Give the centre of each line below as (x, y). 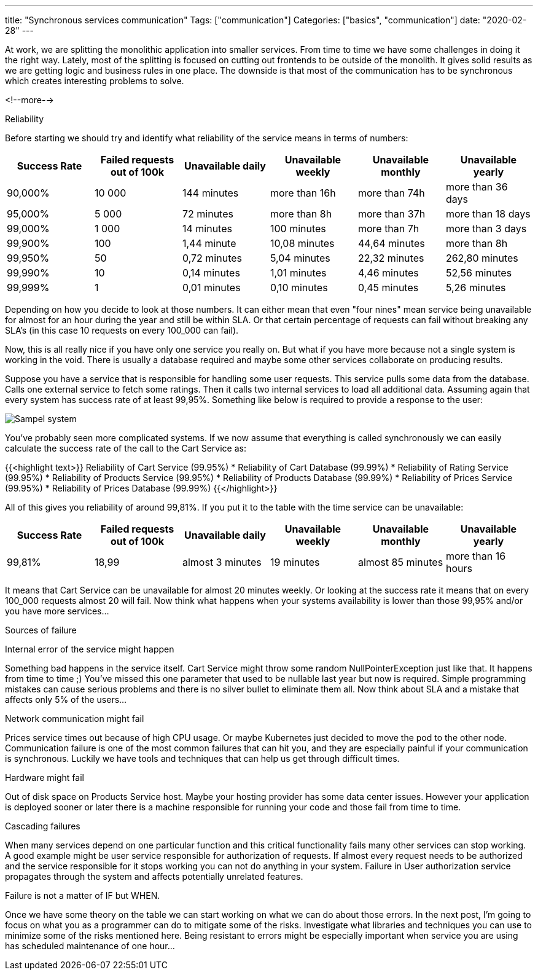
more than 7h (388, 229)
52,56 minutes (479, 273)
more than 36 (477, 187)
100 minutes (298, 229)
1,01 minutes (298, 273)
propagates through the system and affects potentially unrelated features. (154, 876)
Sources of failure (41, 630)
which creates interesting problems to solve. (95, 81)
